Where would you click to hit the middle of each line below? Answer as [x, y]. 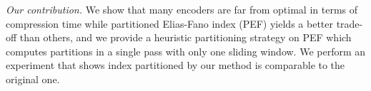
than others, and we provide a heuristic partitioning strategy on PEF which [185, 37]
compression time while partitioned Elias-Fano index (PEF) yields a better [169, 23]
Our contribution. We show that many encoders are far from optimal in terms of [182, 9]
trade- [350, 23]
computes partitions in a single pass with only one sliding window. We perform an [186, 51]
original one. [33, 79]
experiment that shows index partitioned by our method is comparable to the [175, 65]
